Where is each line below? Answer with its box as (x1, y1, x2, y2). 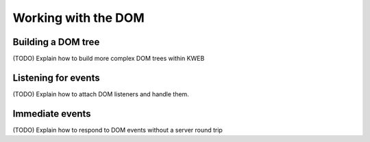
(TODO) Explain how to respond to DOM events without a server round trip (12, 126, 223, 134)
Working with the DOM (12, 10, 145, 25)
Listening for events (12, 72, 100, 83)
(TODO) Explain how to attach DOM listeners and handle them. (12, 89, 190, 98)
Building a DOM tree (12, 36, 100, 48)
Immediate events (12, 108, 92, 119)
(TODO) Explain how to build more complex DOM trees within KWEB (12, 55, 205, 63)
